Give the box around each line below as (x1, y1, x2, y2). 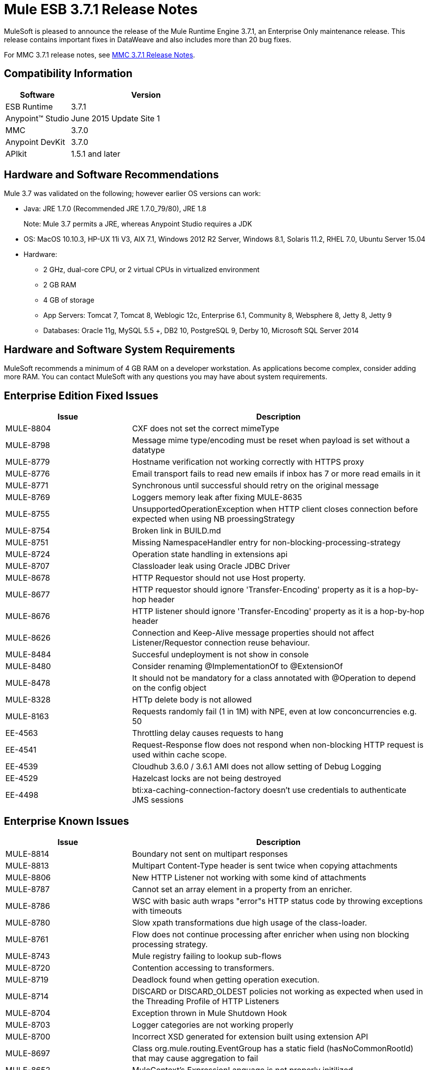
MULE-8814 (5, 848, 50, 859)
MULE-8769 (5, 492, 50, 503)
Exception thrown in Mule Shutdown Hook (132, 1008, 287, 1018)
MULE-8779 (5, 457, 50, 467)
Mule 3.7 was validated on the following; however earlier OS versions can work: (4, 189, 261, 198)
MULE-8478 (5, 678, 51, 688)
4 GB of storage (43, 296, 95, 305)
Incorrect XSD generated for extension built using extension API (132, 1031, 368, 1042)
